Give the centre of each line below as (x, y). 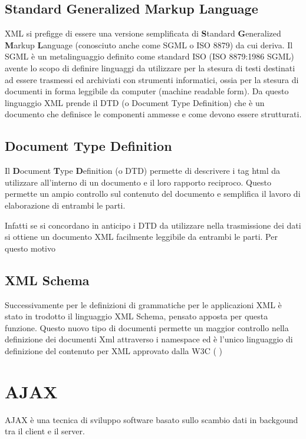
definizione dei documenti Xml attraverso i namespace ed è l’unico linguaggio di (149, 339)
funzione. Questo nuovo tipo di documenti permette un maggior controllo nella (147, 327)
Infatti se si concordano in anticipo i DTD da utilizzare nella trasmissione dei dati (153, 225)
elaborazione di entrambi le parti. (65, 205)
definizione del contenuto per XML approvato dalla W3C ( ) (113, 350)
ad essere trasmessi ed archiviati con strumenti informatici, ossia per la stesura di (152, 79)
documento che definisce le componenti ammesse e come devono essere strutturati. (153, 114)
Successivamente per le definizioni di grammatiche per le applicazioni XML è (143, 304)
